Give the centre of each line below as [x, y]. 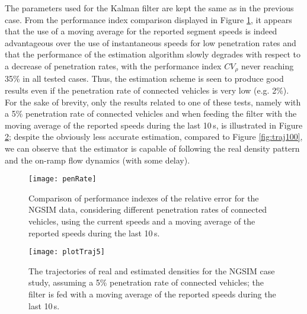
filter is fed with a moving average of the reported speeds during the [152, 294]
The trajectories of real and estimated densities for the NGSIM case [152, 270]
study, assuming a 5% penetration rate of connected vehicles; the [146, 282]
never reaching [267, 65]
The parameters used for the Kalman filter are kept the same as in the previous [149, 8]
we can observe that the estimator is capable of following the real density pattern [152, 148]
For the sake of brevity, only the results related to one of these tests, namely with [153, 102]
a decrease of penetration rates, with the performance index [113, 65]
